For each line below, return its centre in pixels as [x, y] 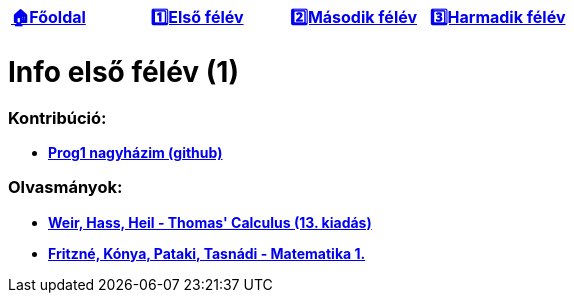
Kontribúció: [57, 117]
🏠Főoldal [48, 17]
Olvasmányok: [65, 187]
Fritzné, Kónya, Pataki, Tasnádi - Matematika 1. [207, 253]
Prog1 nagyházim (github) [135, 152]
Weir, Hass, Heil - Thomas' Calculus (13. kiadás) [210, 222]
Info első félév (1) [123, 71]
